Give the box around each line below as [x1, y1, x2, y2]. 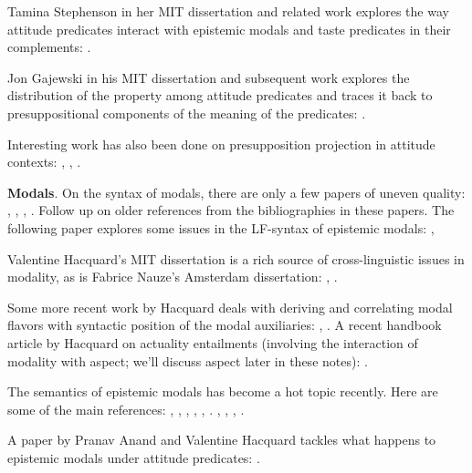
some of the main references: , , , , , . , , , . [7, 399, 245, 418]
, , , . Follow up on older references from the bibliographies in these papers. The [7, 201, 455, 220]
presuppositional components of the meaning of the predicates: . [7, 103, 366, 122]
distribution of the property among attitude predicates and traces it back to [7, 86, 433, 105]
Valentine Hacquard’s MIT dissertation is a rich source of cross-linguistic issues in [7, 249, 465, 268]
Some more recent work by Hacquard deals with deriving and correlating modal [7, 297, 453, 316]
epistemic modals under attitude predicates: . [7, 447, 260, 467]
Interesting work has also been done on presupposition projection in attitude [7, 134, 435, 153]
